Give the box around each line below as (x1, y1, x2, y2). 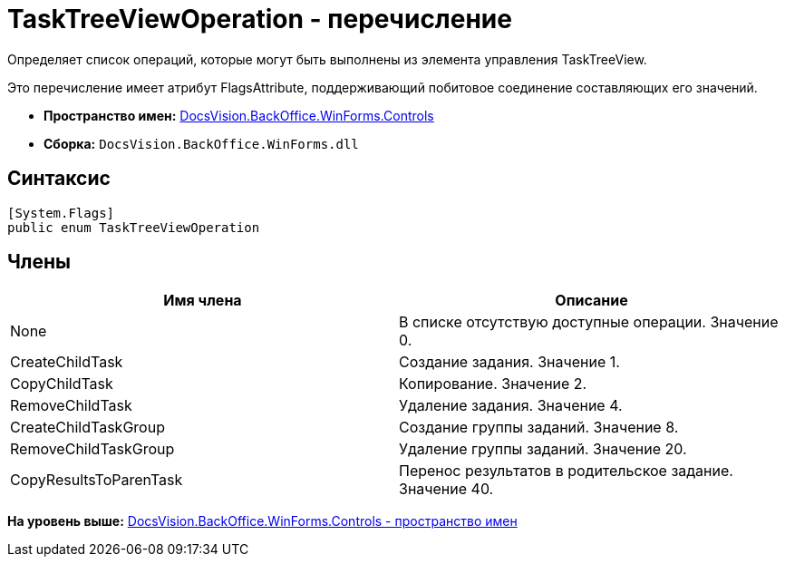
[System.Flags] (7, 205, 115, 220)
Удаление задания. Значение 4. (399, 396, 623, 415)
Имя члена (163, 291, 242, 310)
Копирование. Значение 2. (399, 374, 587, 394)
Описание (555, 291, 628, 310)
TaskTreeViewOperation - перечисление (7, 4, 512, 34)
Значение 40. (399, 480, 494, 499)
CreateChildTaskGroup (10, 418, 165, 437)
